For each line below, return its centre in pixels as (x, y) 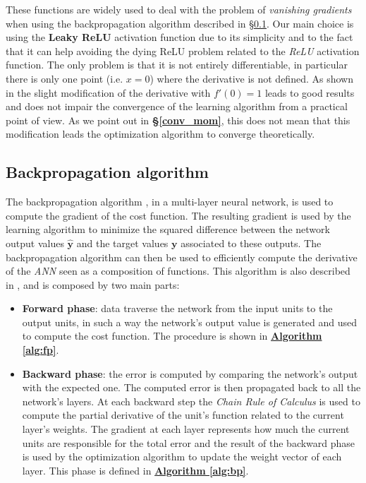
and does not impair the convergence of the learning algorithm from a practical (177, 106)
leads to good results (310, 92)
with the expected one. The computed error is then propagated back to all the (191, 387)
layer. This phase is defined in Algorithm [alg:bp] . (135, 470)
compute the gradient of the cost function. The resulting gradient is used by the (178, 215)
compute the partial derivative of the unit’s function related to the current (183, 415)
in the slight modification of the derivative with (108, 92)
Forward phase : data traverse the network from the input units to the (177, 308)
